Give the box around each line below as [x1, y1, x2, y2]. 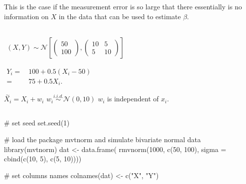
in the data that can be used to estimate [59, 11, 181, 21]
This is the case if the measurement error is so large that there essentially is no [4, 1, 242, 11]
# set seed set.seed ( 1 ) [4, 118, 70, 128]
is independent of [107, 93, 159, 104]
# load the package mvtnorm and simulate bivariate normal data [4, 134, 201, 144]
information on [4, 11, 49, 21]
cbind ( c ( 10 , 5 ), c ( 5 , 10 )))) [4, 153, 82, 164]
